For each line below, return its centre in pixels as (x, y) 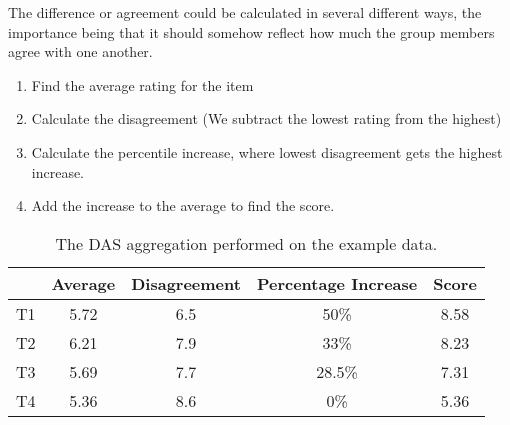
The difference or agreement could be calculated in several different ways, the (245, 12)
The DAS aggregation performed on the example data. (246, 243)
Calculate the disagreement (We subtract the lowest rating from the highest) (266, 118)
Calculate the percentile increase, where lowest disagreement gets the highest (267, 151)
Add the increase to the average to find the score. (183, 205)
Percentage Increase (337, 283)
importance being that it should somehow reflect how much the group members (251, 31)
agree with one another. (80, 51)
